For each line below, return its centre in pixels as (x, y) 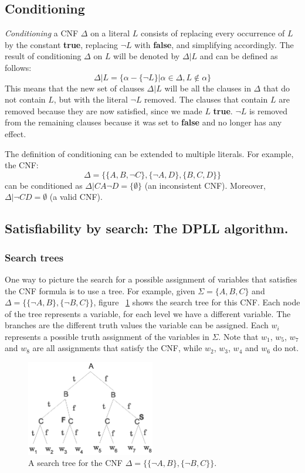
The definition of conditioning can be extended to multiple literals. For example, (149, 153)
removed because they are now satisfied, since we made (104, 110)
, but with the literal (91, 99)
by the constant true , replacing (62, 44)
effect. (16, 133)
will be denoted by (147, 56)
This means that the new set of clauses (74, 88)
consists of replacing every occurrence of (213, 33)
